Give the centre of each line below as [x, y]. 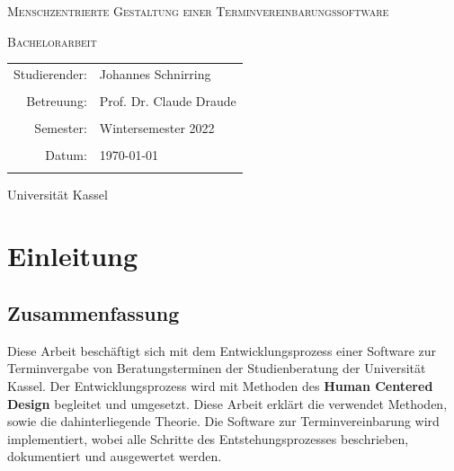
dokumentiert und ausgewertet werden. [115, 456]
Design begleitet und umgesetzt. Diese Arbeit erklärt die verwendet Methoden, [227, 403]
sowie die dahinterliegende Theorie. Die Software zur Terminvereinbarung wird [223, 421]
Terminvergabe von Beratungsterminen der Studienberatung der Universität [217, 368]
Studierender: [50, 73]
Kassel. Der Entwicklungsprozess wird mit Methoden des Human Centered [220, 385]
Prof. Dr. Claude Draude [168, 101]
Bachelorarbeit [52, 41]
